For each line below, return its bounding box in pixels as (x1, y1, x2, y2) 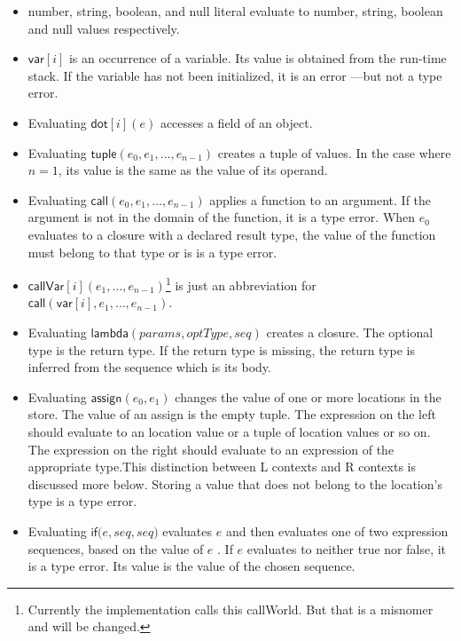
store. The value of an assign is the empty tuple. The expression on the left (27, 405, 436, 423)
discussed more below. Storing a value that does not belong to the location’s (27, 474, 442, 493)
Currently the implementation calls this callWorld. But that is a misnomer (27, 599, 434, 618)
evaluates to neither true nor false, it (246, 539, 447, 558)
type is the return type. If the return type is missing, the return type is (27, 340, 415, 359)
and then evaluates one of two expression (225, 521, 449, 540)
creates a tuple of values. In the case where (217, 143, 451, 162)
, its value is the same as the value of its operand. (58, 161, 328, 179)
